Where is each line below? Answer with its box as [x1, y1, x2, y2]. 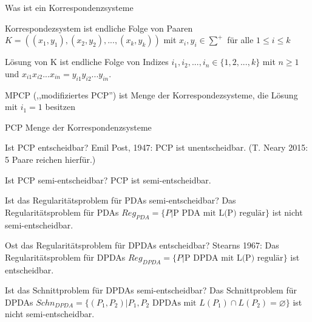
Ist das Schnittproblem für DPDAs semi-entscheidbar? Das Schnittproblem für [5, 284, 297, 296]
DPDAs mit [152, 298, 197, 307]
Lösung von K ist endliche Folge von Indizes [5, 55, 169, 68]
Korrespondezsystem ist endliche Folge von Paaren [5, 21, 193, 34]
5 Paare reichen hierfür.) [5, 152, 96, 165]
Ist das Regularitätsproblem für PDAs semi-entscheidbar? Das [5, 194, 236, 207]
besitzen [45, 100, 75, 113]
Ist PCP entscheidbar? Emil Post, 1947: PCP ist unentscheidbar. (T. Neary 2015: [5, 141, 308, 154]
